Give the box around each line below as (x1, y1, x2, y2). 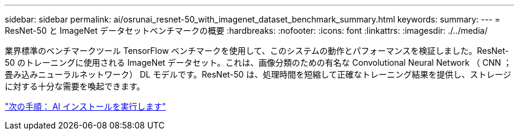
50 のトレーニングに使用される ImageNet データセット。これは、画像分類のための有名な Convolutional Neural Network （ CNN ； (5, 57, 512, 67)
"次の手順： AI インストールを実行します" (5, 101, 166, 111)
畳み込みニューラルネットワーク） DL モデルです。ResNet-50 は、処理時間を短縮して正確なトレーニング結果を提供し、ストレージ (5, 69, 511, 79)
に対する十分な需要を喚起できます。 (5, 81, 145, 91)
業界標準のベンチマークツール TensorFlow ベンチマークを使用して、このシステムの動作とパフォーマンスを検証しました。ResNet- (5, 46, 509, 56)
